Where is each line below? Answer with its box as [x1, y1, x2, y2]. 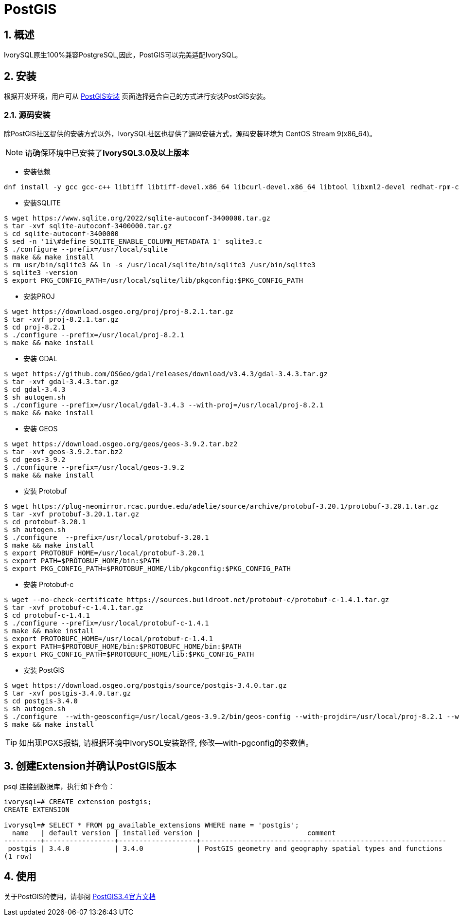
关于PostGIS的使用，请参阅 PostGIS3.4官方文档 [4, 892, 156, 901]
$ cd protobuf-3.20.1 [4, 517, 86, 526]
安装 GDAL [23, 354, 57, 363]
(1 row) [4, 852, 33, 860]
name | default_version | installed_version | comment [12, 828, 336, 837]
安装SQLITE [23, 198, 61, 207]
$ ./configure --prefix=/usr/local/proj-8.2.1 [4, 331, 184, 339]
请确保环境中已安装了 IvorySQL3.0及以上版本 [25, 147, 189, 158]
